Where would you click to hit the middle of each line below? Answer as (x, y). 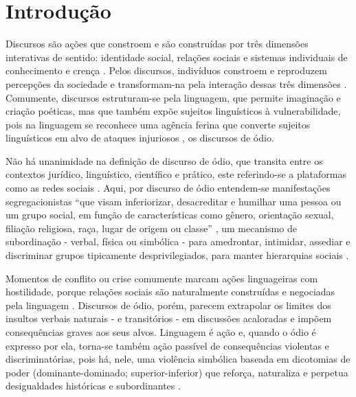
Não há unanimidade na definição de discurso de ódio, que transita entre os (164, 160)
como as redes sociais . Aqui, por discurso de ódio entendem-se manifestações (168, 188)
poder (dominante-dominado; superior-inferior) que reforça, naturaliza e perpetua (177, 372)
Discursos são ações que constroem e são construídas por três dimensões (157, 44)
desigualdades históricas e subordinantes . (93, 386)
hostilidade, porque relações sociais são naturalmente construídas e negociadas (170, 292)
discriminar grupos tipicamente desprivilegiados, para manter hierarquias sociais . (177, 255)
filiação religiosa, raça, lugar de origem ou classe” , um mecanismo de (151, 228)
